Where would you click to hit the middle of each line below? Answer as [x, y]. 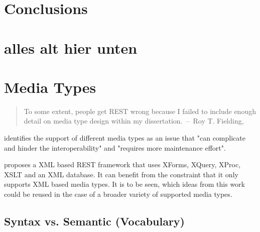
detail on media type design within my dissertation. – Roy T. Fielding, [134, 121]
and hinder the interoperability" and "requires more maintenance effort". [115, 147]
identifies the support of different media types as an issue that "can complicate [125, 138]
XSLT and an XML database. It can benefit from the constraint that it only [121, 174]
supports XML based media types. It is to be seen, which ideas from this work [125, 184]
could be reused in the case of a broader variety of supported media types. [118, 194]
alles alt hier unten [71, 47]
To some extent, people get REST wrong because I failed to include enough [140, 111]
